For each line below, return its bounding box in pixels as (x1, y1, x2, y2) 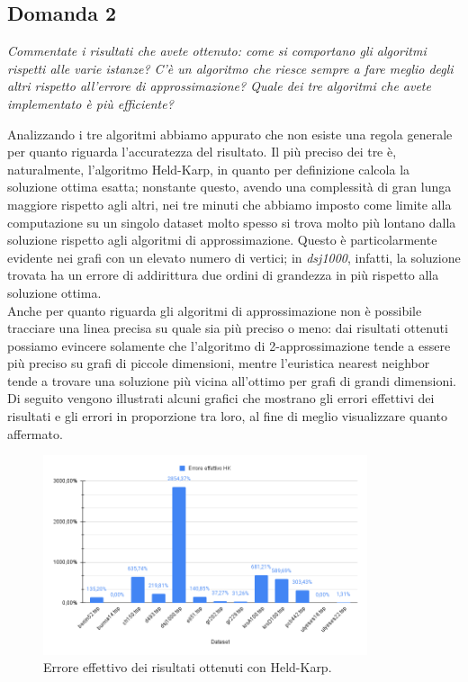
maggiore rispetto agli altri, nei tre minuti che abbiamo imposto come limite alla (7, 194, 452, 213)
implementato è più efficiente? (7, 94, 174, 112)
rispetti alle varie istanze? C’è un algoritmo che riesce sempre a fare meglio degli (7, 58, 454, 77)
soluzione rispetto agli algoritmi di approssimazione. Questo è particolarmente (7, 230, 437, 249)
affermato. (7, 424, 63, 443)
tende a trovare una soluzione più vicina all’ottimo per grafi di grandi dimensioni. (7, 371, 456, 390)
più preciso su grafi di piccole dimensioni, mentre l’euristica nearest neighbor (7, 354, 430, 372)
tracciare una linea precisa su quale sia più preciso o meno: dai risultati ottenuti (7, 319, 448, 337)
